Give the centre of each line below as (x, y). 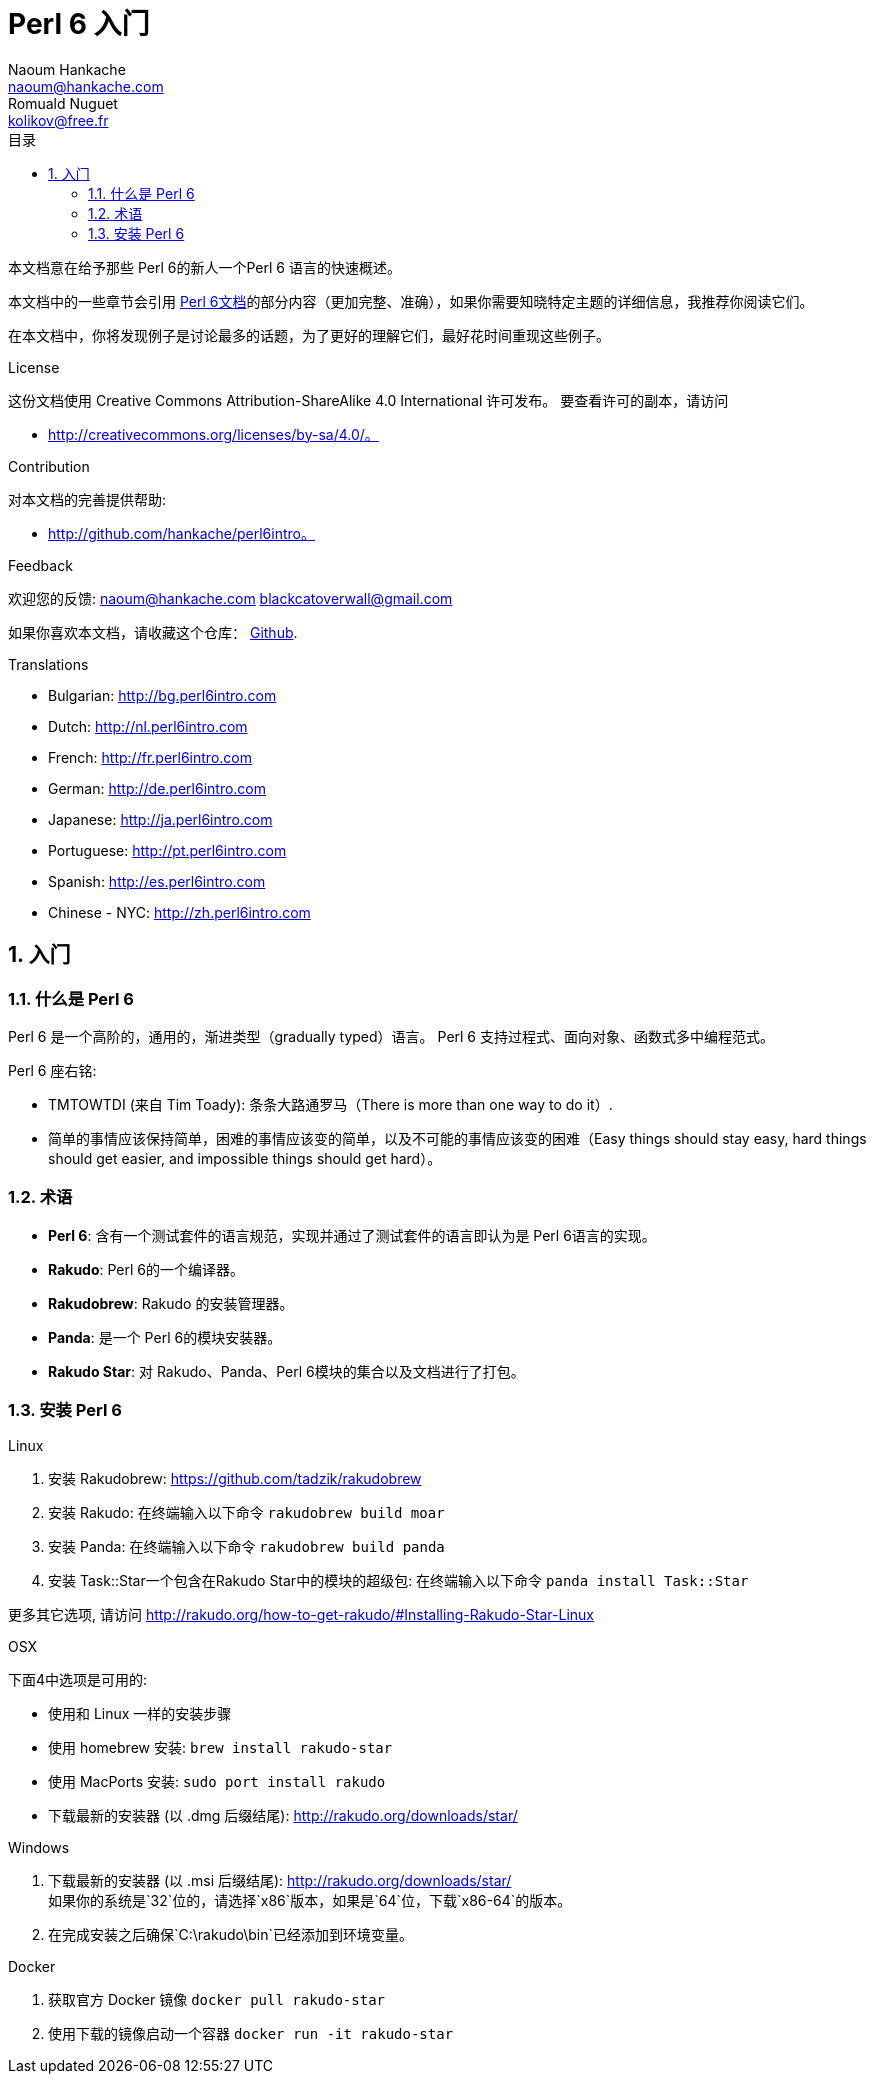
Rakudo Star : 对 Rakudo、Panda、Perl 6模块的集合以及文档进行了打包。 (286, 1371)
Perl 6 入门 (79, 24)
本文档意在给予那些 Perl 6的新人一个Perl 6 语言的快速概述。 (204, 267)
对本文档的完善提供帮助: (87, 499)
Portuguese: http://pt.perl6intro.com (167, 850)
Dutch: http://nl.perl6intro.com (148, 726)
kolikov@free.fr (58, 120)
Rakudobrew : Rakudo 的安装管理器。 (171, 1303)
